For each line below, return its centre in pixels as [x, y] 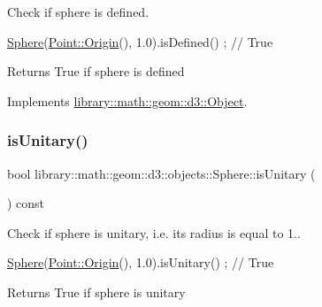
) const [26, 203]
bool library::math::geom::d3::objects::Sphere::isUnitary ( [161, 173]
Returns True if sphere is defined [96, 71]
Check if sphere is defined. [78, 12]
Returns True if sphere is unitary [96, 292]
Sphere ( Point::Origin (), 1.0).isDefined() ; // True [140, 41]
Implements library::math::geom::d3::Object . [127, 100]
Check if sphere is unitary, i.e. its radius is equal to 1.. [154, 232]
